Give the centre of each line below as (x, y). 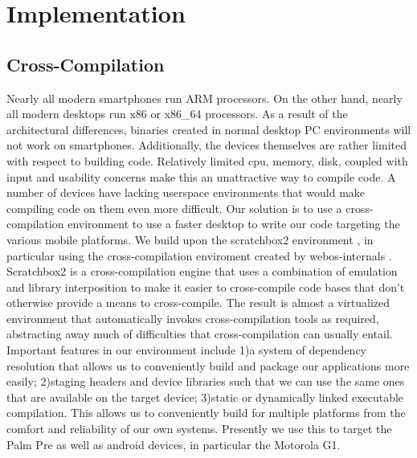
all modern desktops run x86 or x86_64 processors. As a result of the (177, 114)
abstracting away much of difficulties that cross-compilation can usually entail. (200, 334)
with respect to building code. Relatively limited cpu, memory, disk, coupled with (207, 160)
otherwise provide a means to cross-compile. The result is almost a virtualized (198, 303)
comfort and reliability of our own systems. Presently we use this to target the (199, 429)
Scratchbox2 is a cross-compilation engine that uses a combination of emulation (202, 271)
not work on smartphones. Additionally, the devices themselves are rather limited (206, 145)
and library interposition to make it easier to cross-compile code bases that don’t (206, 286)
